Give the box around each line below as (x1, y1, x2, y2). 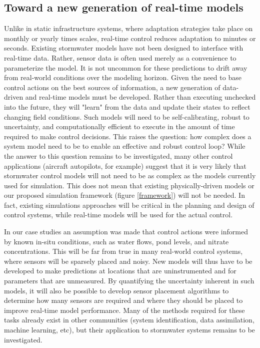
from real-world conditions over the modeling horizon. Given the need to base (4, 72, 241, 83)
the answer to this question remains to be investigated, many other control (4, 150, 233, 161)
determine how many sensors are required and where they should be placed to (4, 295, 243, 305)
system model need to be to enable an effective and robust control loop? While (4, 141, 245, 151)
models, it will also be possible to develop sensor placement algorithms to (4, 285, 229, 295)
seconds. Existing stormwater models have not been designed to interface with (4, 43, 243, 53)
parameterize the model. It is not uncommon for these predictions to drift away (4, 62, 247, 73)
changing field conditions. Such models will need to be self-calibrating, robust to (4, 111, 249, 122)
